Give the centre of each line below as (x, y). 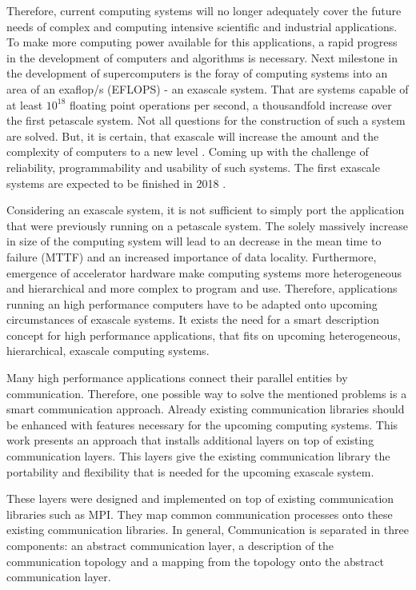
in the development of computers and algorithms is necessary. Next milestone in (202, 57)
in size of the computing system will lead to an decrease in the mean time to (194, 241)
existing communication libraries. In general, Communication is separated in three (208, 530)
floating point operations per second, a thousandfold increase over (231, 104)
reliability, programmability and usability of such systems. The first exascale (193, 167)
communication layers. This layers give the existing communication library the (198, 456)
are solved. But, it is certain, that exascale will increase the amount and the (193, 136)
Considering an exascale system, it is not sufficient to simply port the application (206, 210)
